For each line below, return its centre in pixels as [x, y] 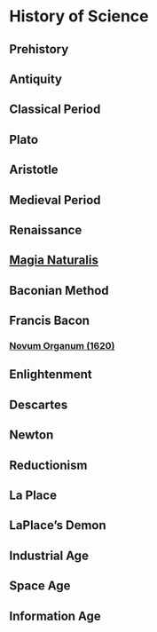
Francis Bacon [50, 321]
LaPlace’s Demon [58, 525]
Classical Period [55, 110]
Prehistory [39, 49]
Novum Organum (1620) [62, 346]
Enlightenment [51, 375]
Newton [31, 435]
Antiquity [35, 79]
